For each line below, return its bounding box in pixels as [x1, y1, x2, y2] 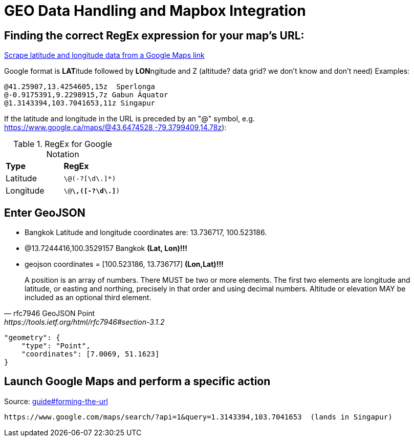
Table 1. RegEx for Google [13, 139, 113, 150]
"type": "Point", [21, 342, 91, 350]
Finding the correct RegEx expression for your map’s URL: [4, 29, 304, 42]
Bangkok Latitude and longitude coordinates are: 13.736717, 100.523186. [25, 228, 267, 237]
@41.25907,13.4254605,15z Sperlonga [4, 82, 156, 91]
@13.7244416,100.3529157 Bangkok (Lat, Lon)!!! [25, 244, 187, 253]
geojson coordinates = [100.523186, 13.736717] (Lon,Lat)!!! [25, 260, 224, 269]
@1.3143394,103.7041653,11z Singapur [4, 99, 156, 108]
